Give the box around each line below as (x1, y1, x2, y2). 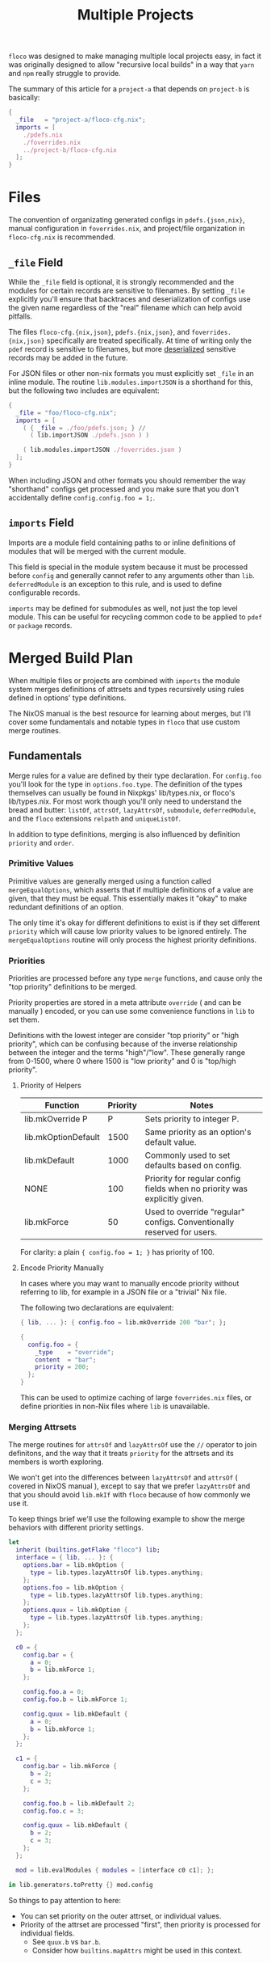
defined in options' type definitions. (8, 693, 127, 703)
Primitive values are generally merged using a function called (8, 876, 212, 886)
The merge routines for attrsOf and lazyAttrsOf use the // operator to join (8, 1440, 257, 1450)
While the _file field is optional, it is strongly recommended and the (8, 277, 235, 286)
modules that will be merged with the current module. (8, 546, 187, 555)
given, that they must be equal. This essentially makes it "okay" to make (8, 893, 248, 903)
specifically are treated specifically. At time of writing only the (46, 336, 252, 345)
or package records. (8, 620, 73, 630)
